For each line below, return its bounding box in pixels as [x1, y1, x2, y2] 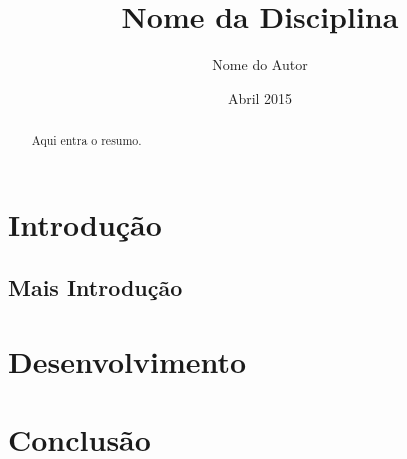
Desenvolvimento [8, 340, 247, 381]
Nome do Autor [212, 54, 308, 75]
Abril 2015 [227, 87, 293, 108]
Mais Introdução [8, 272, 183, 303]
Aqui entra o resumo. [31, 132, 142, 149]
